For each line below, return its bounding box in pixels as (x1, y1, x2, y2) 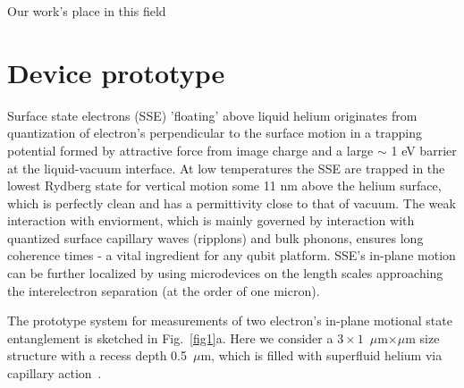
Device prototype (7, 54, 225, 90)
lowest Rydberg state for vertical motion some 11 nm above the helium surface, (7, 176, 442, 195)
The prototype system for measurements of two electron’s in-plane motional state (7, 311, 452, 330)
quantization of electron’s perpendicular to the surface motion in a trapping (7, 123, 422, 142)
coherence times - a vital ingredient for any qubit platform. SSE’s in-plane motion (7, 246, 456, 265)
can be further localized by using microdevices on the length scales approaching (7, 264, 443, 283)
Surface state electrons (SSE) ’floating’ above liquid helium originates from (7, 105, 418, 124)
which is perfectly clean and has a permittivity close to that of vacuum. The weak (7, 193, 456, 212)
